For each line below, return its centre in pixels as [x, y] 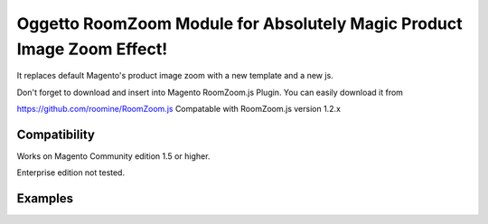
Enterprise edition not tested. [71, 173]
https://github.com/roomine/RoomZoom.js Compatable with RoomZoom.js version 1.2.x [178, 109]
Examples [45, 199]
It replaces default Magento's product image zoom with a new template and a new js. [175, 76]
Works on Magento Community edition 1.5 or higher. [113, 156]
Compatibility [56, 134]
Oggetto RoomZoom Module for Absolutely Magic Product [239, 23]
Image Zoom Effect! [92, 49]
